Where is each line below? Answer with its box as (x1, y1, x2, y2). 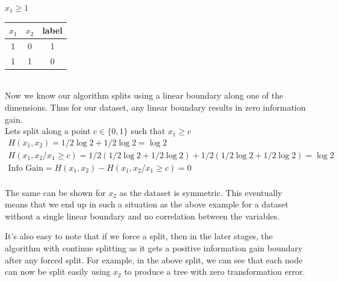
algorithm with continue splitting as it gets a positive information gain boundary (5, 241, 303, 254)
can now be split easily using (5, 265, 111, 278)
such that (130, 124, 165, 137)
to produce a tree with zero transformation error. (124, 265, 305, 278)
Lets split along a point (5, 124, 91, 137)
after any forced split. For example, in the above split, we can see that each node (5, 253, 303, 266)
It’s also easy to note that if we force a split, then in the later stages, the (5, 230, 273, 242)
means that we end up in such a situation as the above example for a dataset (5, 198, 289, 210)
